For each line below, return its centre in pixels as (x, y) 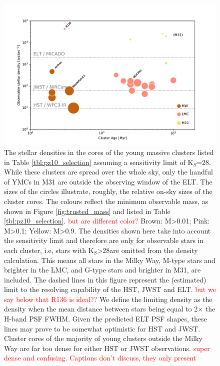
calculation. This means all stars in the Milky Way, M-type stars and (110, 260)
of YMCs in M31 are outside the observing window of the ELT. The (108, 181)
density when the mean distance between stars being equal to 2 (101, 309)
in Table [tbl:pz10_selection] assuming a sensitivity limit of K (99, 162)
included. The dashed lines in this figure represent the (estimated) (105, 279)
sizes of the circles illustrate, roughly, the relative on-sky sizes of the (108, 191)
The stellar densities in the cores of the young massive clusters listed (109, 152)
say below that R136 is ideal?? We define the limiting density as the (108, 299)
